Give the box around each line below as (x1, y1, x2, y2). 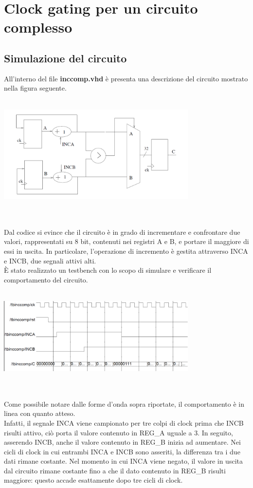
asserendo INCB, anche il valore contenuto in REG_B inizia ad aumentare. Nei (4, 437, 241, 447)
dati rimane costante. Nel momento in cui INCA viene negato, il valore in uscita (4, 456, 243, 466)
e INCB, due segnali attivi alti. (4, 255, 96, 265)
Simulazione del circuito (4, 50, 127, 65)
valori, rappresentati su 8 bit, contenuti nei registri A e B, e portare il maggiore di (4, 236, 249, 246)
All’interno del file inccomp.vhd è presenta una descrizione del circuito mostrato (4, 73, 248, 83)
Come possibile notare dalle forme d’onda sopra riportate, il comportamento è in (4, 398, 244, 409)
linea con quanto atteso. (4, 408, 75, 418)
